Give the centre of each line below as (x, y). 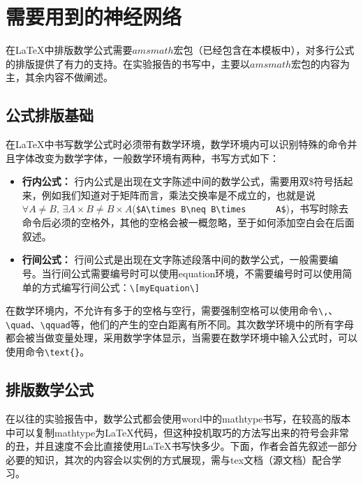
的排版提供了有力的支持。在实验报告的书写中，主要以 (128, 63)
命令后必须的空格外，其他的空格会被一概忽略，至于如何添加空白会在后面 (188, 222)
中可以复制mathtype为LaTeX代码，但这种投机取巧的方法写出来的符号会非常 (177, 432)
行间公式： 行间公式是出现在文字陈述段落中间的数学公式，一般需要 (175, 259)
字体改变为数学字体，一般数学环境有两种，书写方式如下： (147, 157)
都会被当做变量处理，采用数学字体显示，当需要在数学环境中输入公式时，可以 (181, 338)
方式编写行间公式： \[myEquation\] (121, 287)
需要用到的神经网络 (94, 16)
